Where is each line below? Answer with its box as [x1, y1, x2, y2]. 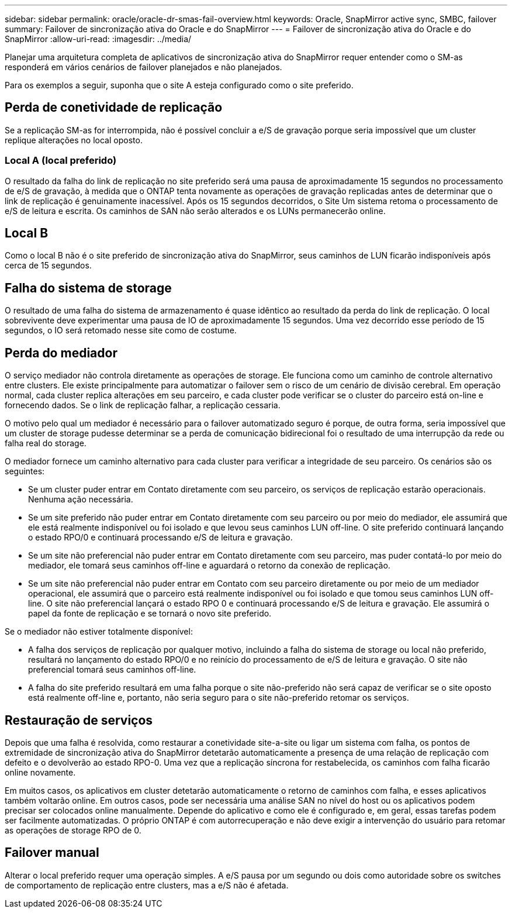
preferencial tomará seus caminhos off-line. [28, 664, 196, 675]
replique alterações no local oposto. [5, 135, 143, 145]
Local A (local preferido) [5, 154, 117, 167]
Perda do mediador [5, 345, 117, 360]
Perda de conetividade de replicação [5, 100, 223, 115]
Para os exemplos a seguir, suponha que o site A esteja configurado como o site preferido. [5, 80, 354, 90]
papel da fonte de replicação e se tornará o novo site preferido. [28, 608, 272, 619]
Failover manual [5, 845, 99, 860]
